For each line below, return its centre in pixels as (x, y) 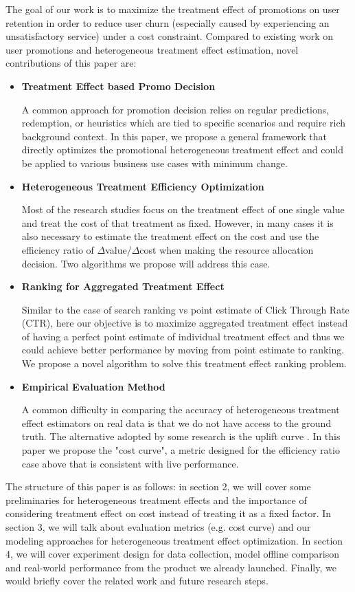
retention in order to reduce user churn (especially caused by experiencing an (168, 22)
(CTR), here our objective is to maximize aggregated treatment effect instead (185, 323)
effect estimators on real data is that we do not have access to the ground (176, 423)
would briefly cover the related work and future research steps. (137, 581)
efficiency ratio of (58, 249)
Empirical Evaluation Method (93, 386)
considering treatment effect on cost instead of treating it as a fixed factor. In (169, 513)
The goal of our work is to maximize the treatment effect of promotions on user (173, 9)
